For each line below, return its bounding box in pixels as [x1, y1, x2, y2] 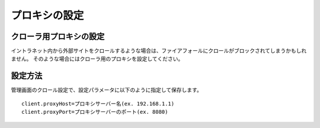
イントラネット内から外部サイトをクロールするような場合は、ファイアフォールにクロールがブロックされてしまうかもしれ [11, 47, 307, 55]
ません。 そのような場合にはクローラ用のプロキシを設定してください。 [11, 55, 184, 62]
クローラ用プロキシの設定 [11, 31, 105, 41]
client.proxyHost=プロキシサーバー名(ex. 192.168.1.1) [21, 100, 175, 107]
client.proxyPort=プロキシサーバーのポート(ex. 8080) [21, 108, 168, 116]
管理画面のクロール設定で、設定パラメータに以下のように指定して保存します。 [11, 87, 203, 94]
